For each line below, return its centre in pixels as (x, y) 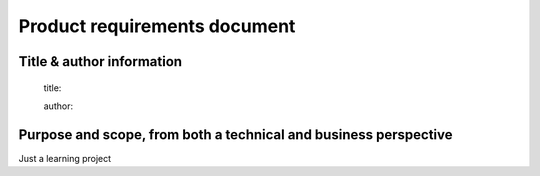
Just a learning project (65, 158)
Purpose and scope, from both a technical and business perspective (235, 134)
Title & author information (100, 61)
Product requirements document (157, 26)
